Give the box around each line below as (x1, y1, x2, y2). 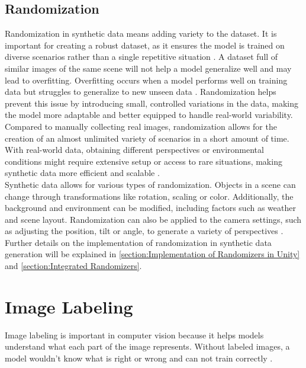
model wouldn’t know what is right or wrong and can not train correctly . (5, 351, 273, 364)
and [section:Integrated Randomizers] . (5, 260, 142, 272)
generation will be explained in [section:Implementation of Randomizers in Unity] (5, 248, 300, 260)
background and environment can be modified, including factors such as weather (5, 201, 296, 214)
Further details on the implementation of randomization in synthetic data (5, 236, 272, 248)
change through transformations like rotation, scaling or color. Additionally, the (5, 190, 294, 202)
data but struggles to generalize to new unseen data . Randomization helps (5, 85, 276, 98)
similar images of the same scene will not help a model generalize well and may (5, 62, 292, 74)
